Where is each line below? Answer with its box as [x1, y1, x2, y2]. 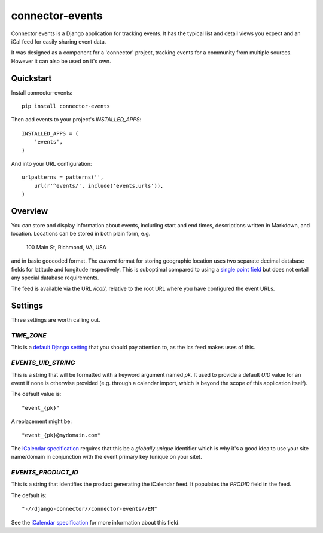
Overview [11, 206, 48, 216]
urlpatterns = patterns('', [22, 174, 104, 181]
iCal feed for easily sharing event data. [11, 38, 106, 45]
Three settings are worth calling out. [11, 316, 101, 324]
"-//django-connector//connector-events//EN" [22, 505, 158, 513]
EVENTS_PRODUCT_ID [11, 468, 79, 477]
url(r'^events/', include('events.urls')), [33, 182, 164, 189]
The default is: [11, 491, 47, 499]
